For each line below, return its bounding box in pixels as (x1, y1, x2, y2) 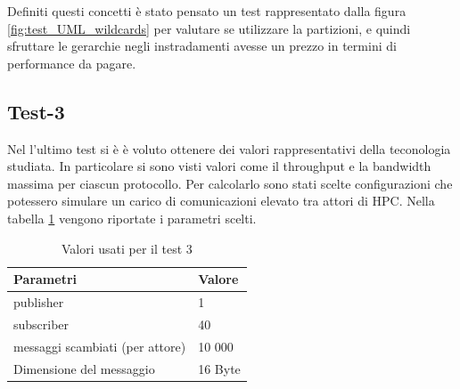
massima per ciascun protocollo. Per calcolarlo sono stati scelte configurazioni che (7, 174, 453, 192)
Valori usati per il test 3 (61, 239, 193, 257)
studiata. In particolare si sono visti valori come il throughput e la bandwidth (7, 157, 431, 175)
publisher (13, 292, 64, 311)
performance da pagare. (7, 53, 136, 72)
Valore (198, 270, 239, 288)
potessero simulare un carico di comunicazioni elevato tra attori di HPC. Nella (7, 191, 435, 210)
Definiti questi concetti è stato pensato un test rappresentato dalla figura (7, 2, 407, 20)
